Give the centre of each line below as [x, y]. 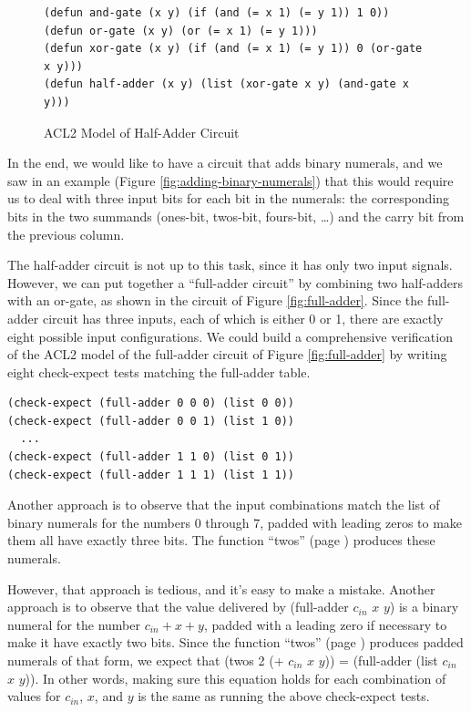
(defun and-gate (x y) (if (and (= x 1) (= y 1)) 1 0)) [217, 13]
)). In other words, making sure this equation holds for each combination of [235, 678]
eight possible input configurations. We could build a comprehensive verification [230, 336]
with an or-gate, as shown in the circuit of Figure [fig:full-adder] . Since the [215, 300]
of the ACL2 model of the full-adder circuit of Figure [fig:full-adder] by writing [227, 354]
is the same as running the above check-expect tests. [284, 696]
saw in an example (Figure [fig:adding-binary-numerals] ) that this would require [230, 180]
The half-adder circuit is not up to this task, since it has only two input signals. [230, 265]
